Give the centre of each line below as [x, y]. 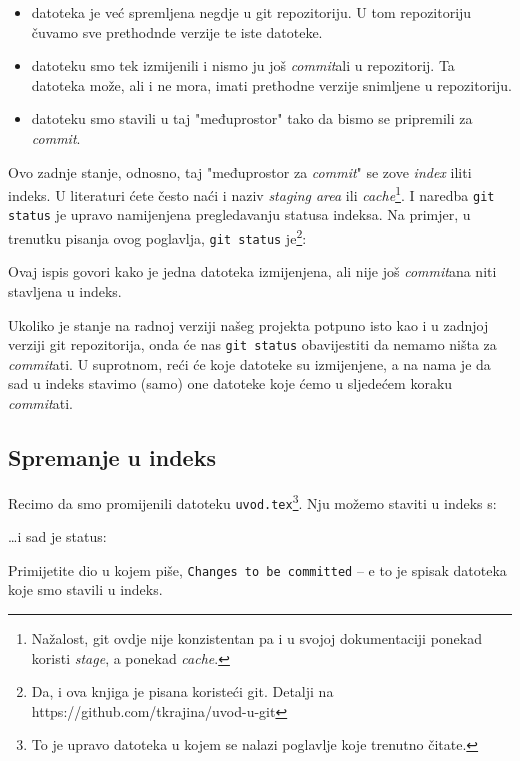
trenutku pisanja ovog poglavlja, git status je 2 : [157, 236]
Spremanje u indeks [112, 457]
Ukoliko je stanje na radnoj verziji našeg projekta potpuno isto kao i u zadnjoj [248, 324]
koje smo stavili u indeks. [85, 589]
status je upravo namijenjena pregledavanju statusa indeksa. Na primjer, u [239, 214]
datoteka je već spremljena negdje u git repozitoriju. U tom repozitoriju [251, 12]
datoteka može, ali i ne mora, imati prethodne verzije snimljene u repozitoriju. [271, 84]
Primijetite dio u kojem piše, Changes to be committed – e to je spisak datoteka [257, 569]
